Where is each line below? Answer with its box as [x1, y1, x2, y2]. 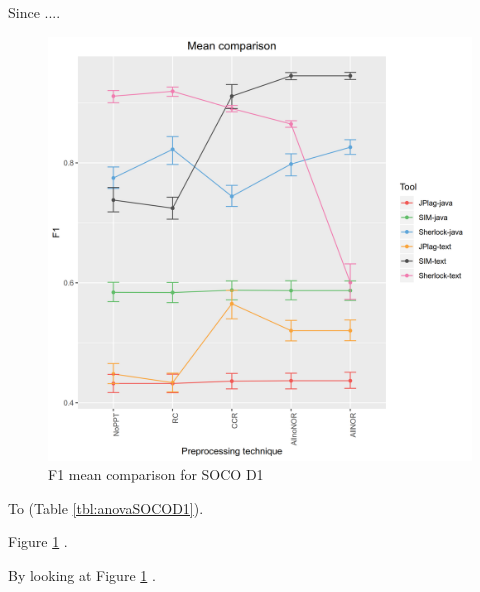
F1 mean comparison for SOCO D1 [48, 464, 264, 485]
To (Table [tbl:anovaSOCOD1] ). [8, 497, 204, 518]
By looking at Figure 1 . [8, 564, 156, 585]
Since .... [8, 2, 61, 22]
